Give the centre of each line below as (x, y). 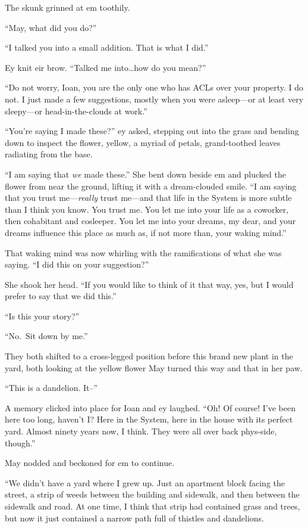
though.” (20, 442)
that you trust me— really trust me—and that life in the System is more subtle (148, 198)
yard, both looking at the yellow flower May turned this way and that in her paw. (154, 367)
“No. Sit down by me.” (46, 336)
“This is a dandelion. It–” (51, 388)
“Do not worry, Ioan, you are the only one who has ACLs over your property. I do (154, 87)
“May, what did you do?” (51, 27)
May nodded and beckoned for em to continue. (90, 463)
